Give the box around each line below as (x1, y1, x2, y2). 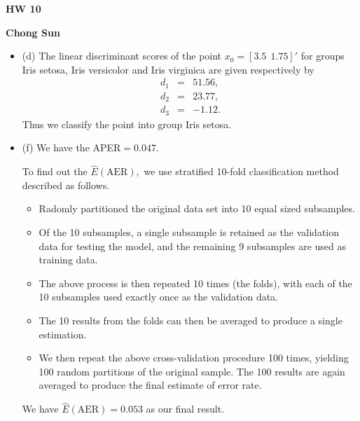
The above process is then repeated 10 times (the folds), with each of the (39, 275, 352, 290)
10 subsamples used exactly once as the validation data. (39, 289, 279, 304)
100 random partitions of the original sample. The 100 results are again (39, 364, 345, 378)
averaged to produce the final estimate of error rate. (39, 378, 262, 392)
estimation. (39, 326, 87, 341)
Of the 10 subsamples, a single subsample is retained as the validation (39, 225, 340, 240)
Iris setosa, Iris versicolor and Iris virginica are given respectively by (22, 62, 314, 76)
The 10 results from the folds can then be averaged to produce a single (39, 312, 342, 327)
